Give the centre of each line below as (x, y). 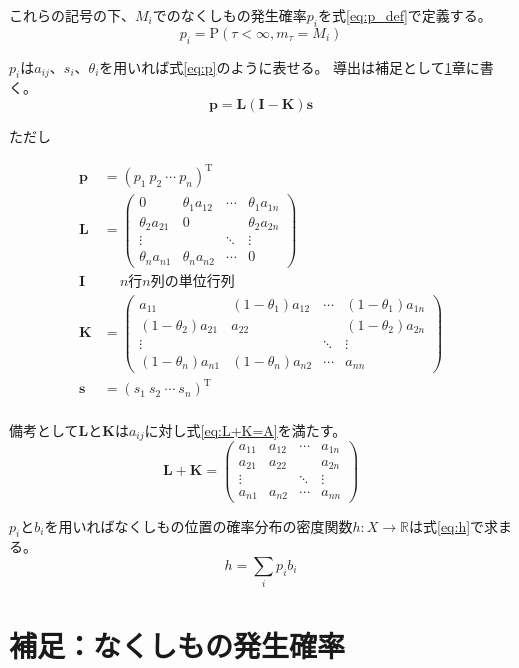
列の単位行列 (192, 281)
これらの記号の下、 (72, 15)
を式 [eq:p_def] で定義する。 (404, 15)
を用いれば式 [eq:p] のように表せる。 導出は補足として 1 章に (289, 66)
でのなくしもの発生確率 (229, 15)
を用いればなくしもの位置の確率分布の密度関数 (198, 525)
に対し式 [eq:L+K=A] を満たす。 (245, 429)
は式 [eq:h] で (447, 525)
